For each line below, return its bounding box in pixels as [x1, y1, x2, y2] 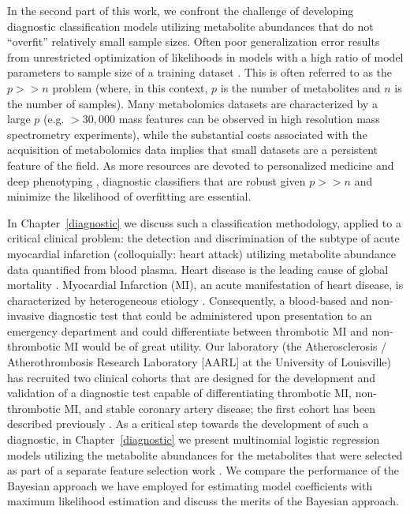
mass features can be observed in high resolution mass [118, 111, 380, 127]
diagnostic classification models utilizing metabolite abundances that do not [7, 17, 374, 34]
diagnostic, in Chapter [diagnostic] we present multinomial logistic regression [7, 431, 380, 448]
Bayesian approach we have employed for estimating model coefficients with [7, 477, 373, 493]
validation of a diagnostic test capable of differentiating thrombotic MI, [7, 385, 352, 401]
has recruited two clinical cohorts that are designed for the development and [7, 369, 376, 385]
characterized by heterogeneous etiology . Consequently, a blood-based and [7, 291, 368, 308]
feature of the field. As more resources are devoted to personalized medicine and [7, 156, 394, 173]
